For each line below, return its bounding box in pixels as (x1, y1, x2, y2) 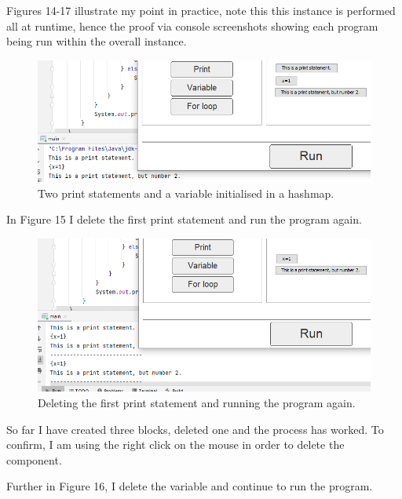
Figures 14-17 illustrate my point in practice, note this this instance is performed (6, 2, 396, 18)
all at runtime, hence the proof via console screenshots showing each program (6, 17, 378, 34)
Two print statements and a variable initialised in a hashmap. (38, 184, 334, 201)
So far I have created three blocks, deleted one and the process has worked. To (6, 421, 384, 437)
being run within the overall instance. (6, 33, 187, 49)
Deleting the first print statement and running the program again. (38, 395, 356, 411)
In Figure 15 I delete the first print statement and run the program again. (6, 211, 362, 228)
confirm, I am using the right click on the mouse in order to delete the (6, 436, 345, 453)
